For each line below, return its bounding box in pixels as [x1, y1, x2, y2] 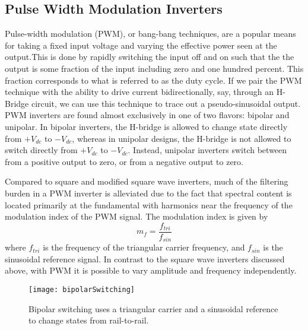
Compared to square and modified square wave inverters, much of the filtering [5, 175, 288, 188]
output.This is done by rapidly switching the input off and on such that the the [5, 50, 294, 63]
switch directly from [5, 144, 78, 156]
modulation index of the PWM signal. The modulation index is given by [5, 210, 268, 223]
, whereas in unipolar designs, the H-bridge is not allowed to [72, 132, 291, 144]
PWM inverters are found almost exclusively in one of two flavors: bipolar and [5, 109, 290, 121]
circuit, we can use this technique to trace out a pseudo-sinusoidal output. [31, 97, 301, 109]
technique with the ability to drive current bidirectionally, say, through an [5, 85, 274, 98]
